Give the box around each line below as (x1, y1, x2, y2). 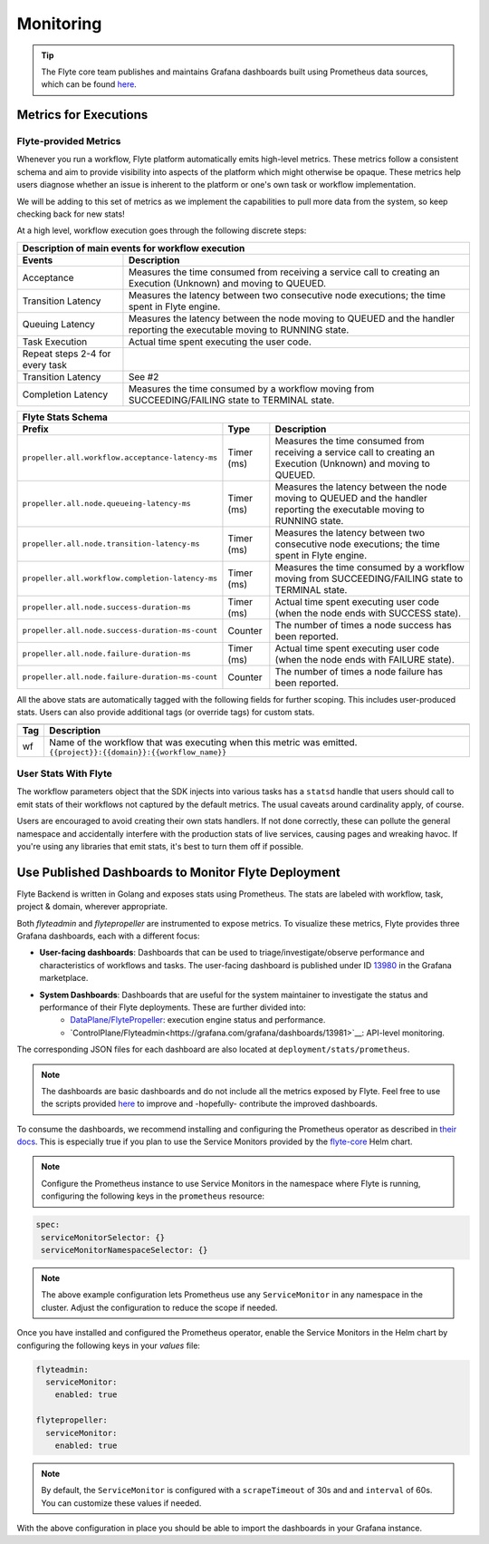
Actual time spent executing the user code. (128, 335, 312, 348)
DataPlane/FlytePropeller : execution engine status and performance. (70, 1015, 326, 1025)
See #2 (128, 370, 159, 383)
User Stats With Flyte (16, 767, 113, 780)
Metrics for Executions (16, 107, 149, 122)
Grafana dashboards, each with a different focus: (16, 930, 200, 941)
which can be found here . (41, 79, 138, 90)
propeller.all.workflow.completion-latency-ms (22, 574, 218, 584)
